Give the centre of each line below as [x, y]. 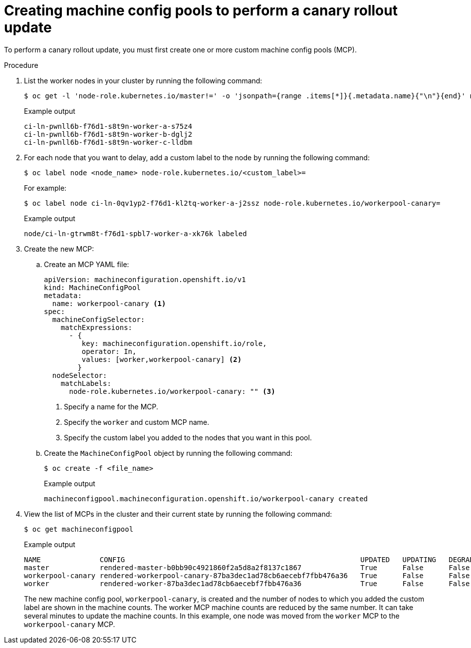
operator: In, [109, 351]
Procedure [21, 65]
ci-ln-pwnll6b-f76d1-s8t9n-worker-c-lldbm [108, 142]
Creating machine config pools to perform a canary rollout [201, 10]
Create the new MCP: [59, 249]
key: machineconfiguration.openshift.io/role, [174, 343]
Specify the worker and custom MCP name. [137, 422]
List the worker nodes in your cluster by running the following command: [143, 80]
